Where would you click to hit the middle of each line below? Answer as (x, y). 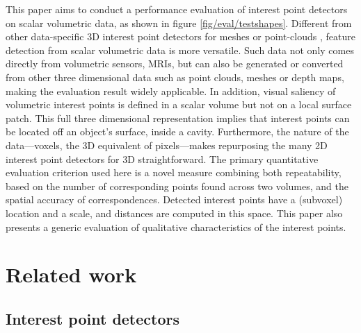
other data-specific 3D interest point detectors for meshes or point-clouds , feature (180, 36)
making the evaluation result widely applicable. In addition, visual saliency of (171, 91)
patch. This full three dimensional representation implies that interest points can (178, 118)
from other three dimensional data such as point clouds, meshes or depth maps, (175, 77)
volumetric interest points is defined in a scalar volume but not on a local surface (179, 104)
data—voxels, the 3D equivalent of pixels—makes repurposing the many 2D (167, 145)
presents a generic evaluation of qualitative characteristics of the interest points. (176, 227)
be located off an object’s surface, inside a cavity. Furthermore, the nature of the (177, 131)
